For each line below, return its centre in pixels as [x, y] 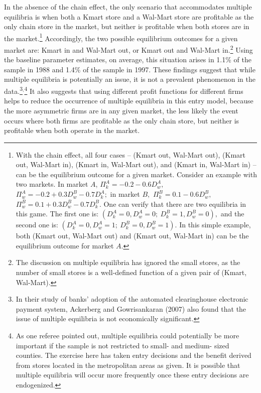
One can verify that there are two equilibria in [175, 204]
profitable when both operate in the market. [72, 130]
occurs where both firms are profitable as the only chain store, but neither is [122, 120]
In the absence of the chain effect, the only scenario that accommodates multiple [128, 7]
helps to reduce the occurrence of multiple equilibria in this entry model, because [129, 101]
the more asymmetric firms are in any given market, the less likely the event [121, 110]
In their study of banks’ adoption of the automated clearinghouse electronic [132, 299]
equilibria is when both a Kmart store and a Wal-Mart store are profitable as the [129, 16]
